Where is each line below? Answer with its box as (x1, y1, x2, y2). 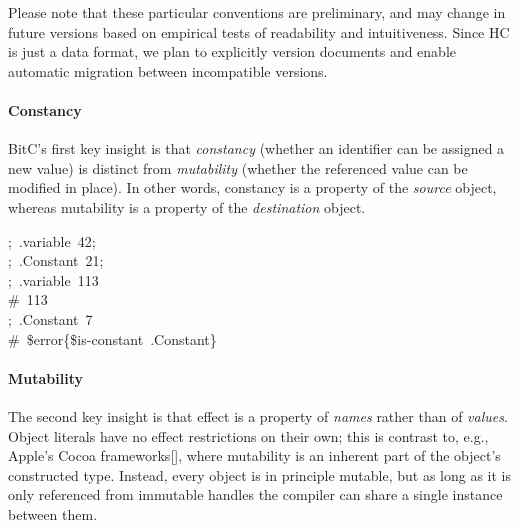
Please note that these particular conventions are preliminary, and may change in (8, 2, 506, 22)
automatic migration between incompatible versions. (8, 60, 328, 81)
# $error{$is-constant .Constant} (8, 328, 217, 349)
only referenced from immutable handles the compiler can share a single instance (8, 484, 503, 505)
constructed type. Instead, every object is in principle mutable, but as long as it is (8, 464, 512, 485)
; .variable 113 (8, 269, 99, 290)
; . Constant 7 (8, 308, 93, 329)
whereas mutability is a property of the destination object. (8, 196, 366, 217)
